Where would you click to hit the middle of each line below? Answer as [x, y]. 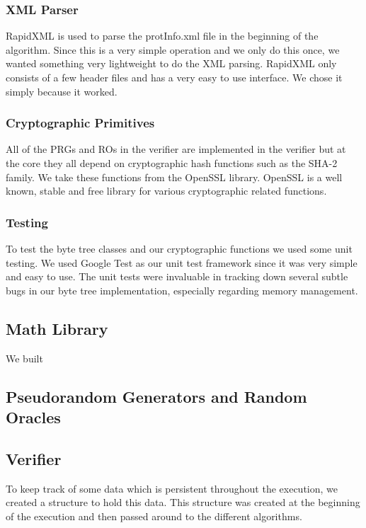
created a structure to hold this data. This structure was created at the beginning [183, 502]
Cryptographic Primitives [80, 123]
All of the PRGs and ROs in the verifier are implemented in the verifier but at [176, 149]
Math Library [57, 328]
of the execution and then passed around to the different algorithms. [154, 516]
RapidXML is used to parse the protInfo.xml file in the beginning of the [162, 36]
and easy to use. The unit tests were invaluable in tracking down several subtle [177, 276]
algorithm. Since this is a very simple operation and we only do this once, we [173, 49]
